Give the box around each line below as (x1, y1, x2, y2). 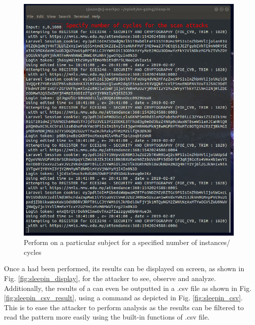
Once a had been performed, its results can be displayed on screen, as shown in (4, 263, 245, 274)
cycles (24, 246, 42, 257)
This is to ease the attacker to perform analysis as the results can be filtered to (4, 302, 244, 312)
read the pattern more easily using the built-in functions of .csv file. (4, 312, 210, 322)
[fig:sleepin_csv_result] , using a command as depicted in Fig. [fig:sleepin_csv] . (4, 292, 243, 303)
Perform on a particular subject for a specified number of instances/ (24, 237, 230, 247)
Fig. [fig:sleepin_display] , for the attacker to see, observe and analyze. (4, 273, 216, 283)
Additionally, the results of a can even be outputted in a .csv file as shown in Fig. (4, 283, 252, 293)
